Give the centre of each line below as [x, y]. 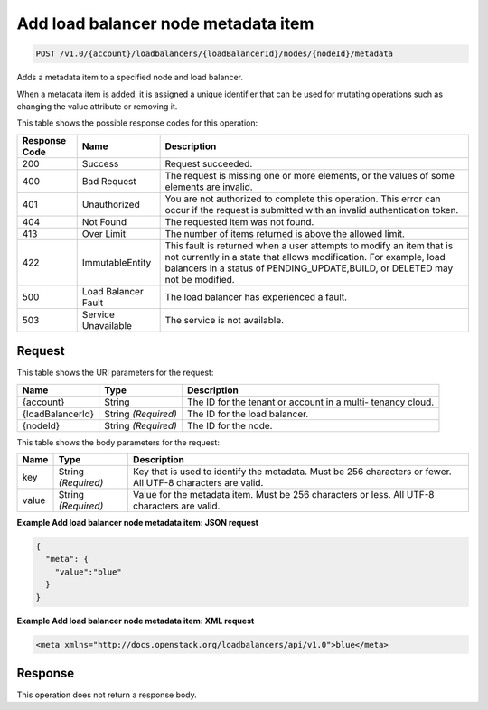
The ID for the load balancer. [248, 414]
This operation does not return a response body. [107, 695]
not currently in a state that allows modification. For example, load [305, 257]
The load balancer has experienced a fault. [256, 296]
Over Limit [104, 233]
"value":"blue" [88, 572]
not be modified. [200, 279]
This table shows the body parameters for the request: [118, 442]
